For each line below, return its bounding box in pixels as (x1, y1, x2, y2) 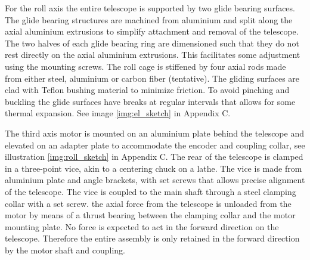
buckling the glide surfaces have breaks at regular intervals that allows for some (5, 95, 296, 107)
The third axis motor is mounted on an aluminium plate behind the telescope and (5, 126, 304, 139)
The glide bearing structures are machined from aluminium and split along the (5, 13, 293, 26)
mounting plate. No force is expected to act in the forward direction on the (5, 220, 279, 233)
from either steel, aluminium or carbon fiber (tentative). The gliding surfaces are (5, 72, 300, 84)
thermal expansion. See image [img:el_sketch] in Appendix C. (5, 107, 231, 119)
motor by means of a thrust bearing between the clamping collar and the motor (5, 209, 296, 221)
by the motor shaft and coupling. (5, 243, 125, 256)
